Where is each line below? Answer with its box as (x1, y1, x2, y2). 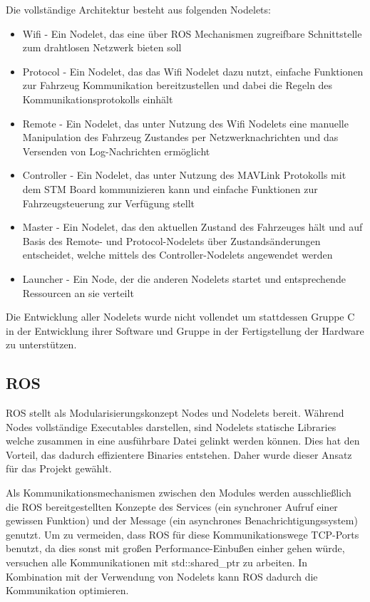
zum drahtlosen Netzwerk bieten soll (22, 40, 182, 55)
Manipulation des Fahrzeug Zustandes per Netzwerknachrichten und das (22, 130, 339, 145)
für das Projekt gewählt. (6, 461, 112, 476)
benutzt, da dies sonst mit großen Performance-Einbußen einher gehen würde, (6, 541, 345, 556)
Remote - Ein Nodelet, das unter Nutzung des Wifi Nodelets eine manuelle (22, 115, 349, 130)
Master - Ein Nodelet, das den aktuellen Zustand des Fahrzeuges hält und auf (22, 219, 363, 234)
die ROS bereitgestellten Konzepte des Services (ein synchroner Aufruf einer (6, 499, 338, 514)
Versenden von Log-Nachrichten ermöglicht (22, 143, 210, 158)
